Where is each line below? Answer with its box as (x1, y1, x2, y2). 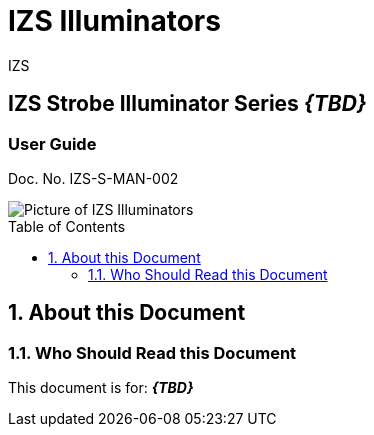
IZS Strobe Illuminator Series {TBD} (8, 91, 367, 117)
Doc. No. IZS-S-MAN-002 (8, 169, 179, 187)
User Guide (8, 133, 97, 154)
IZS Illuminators (8, 4, 221, 38)
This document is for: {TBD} (8, 379, 194, 397)
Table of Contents (8, 217, 126, 235)
